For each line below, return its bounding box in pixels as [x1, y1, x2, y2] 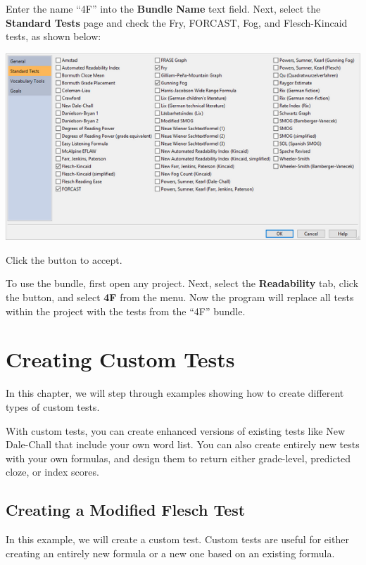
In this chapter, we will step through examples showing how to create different [6, 386, 344, 400]
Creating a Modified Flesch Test [6, 499, 246, 521]
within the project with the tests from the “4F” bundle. [6, 303, 246, 318]
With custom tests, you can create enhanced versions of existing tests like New [6, 423, 346, 438]
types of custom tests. [6, 399, 100, 414]
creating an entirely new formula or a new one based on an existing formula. [6, 545, 335, 560]
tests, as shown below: [6, 29, 101, 44]
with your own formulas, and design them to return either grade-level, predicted [6, 450, 351, 465]
